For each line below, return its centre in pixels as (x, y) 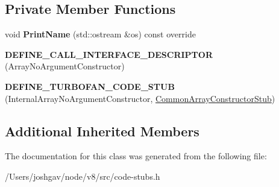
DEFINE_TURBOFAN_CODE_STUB (90, 86)
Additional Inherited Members (102, 131)
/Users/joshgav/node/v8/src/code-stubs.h (83, 176)
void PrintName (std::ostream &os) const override (100, 34)
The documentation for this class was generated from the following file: (136, 156)
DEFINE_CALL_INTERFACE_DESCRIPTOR (109, 54)
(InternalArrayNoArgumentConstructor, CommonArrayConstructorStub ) (140, 98)
